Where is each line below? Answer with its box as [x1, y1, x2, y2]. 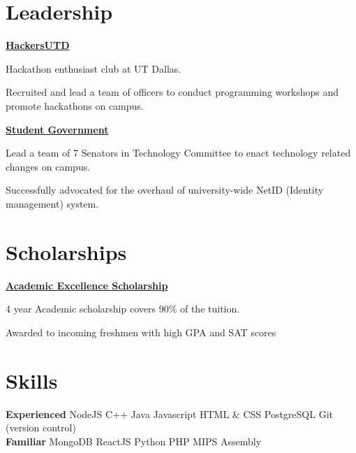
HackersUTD [6, 38, 70, 52]
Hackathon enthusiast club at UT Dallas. [6, 61, 181, 75]
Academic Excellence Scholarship [6, 278, 168, 292]
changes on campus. [6, 159, 91, 173]
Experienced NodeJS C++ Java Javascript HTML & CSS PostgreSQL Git [6, 406, 333, 421]
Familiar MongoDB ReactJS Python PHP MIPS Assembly [6, 433, 262, 448]
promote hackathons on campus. [6, 98, 144, 113]
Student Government [6, 122, 109, 136]
